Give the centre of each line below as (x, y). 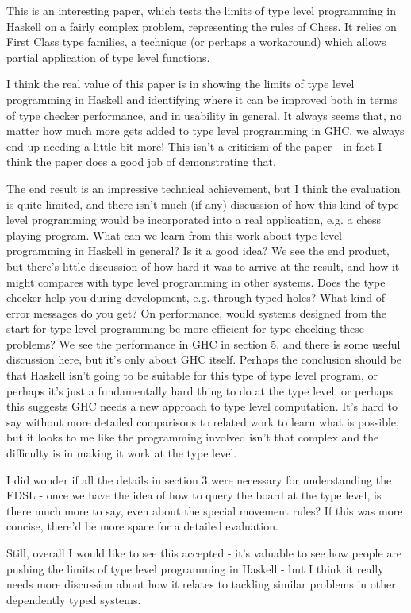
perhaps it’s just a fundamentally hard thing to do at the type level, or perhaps (200, 390)
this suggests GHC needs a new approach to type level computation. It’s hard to (202, 406)
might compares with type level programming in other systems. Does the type (196, 281)
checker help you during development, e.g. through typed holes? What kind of (196, 297)
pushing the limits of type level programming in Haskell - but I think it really (195, 568)
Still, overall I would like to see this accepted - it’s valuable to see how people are (204, 553)
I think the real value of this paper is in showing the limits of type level (181, 84)
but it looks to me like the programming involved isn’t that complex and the (193, 437)
